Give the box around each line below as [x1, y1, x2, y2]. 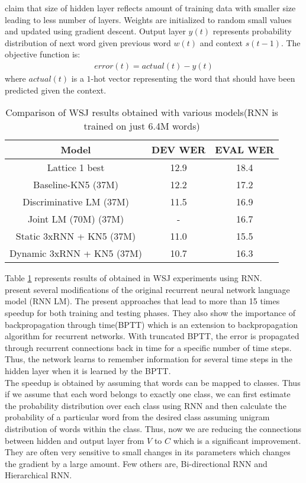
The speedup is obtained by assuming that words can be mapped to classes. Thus [5, 376, 301, 388]
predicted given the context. [5, 83, 107, 96]
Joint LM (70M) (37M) [27, 212, 124, 226]
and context [199, 36, 243, 49]
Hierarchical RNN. [5, 469, 72, 481]
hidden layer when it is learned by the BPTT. [5, 364, 171, 376]
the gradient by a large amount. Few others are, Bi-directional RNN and [5, 457, 268, 469]
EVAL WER [215, 143, 275, 157]
